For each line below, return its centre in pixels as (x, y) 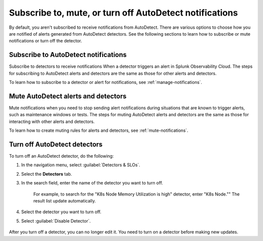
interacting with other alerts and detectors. (52, 121)
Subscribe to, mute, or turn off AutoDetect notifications (123, 13)
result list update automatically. (65, 201)
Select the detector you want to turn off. (61, 212)
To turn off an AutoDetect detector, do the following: (61, 156)
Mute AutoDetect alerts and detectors (68, 96)
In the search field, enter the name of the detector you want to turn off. (92, 183)
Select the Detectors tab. (47, 174)
